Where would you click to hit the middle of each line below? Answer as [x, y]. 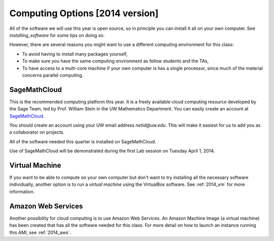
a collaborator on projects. [37, 132]
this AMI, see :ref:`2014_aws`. [40, 232]
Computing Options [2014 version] [84, 13]
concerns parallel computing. [53, 75]
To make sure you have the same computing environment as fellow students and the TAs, [115, 61]
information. [22, 191]
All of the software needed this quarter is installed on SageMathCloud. [83, 141]
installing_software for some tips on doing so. [57, 35]
